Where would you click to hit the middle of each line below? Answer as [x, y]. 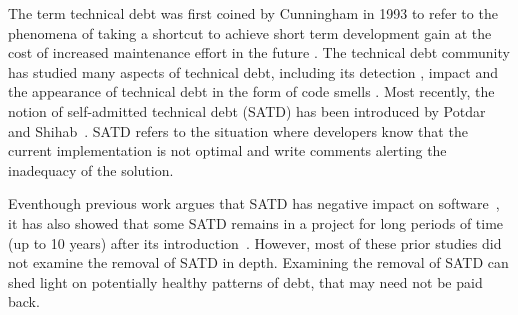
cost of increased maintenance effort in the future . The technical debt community [259, 52]
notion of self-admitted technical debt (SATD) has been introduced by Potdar [247, 110]
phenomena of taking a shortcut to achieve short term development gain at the [250, 32]
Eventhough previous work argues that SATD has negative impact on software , [254, 203]
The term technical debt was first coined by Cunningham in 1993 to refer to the [253, 13]
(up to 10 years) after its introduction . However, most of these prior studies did [255, 242]
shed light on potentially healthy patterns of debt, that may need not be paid [245, 281]
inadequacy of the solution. [91, 169]
